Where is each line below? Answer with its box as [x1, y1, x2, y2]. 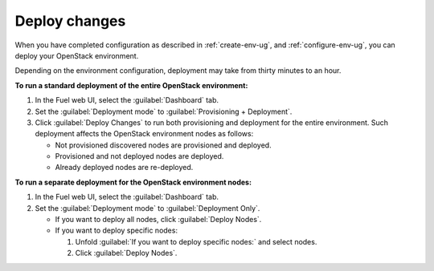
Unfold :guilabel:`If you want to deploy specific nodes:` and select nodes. [75, 237, 317, 246]
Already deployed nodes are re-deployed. [55, 163, 194, 172]
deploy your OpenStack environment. [14, 51, 139, 60]
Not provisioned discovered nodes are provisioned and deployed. [55, 140, 272, 150]
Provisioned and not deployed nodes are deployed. [55, 152, 224, 161]
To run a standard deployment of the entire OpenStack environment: [14, 80, 248, 90]
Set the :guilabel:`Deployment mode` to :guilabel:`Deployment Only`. [35, 203, 260, 212]
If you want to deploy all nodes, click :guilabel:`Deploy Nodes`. [55, 215, 262, 224]
